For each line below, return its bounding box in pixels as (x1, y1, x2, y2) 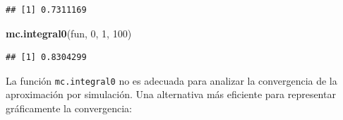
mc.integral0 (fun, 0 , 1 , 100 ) (6, 25, 132, 40)
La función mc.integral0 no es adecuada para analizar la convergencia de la (6, 73, 337, 88)
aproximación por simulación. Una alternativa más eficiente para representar (6, 87, 336, 102)
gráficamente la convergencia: (6, 101, 132, 116)
